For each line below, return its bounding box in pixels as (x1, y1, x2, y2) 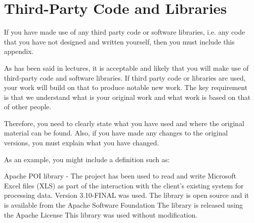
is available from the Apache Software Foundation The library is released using (4, 200, 243, 210)
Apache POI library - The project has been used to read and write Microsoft (4, 171, 237, 181)
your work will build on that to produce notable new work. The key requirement (4, 82, 248, 92)
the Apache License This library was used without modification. (4, 209, 198, 220)
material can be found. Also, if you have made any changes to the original (4, 128, 228, 138)
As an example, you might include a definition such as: (4, 154, 170, 164)
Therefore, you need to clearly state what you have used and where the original (4, 118, 245, 128)
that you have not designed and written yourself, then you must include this (4, 36, 235, 46)
